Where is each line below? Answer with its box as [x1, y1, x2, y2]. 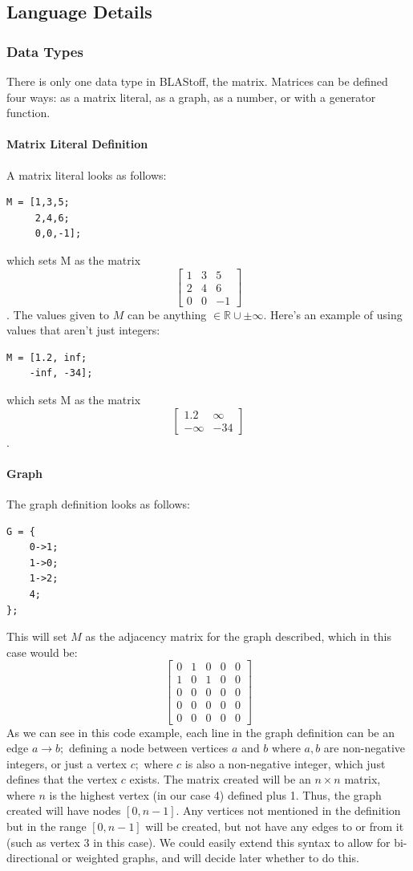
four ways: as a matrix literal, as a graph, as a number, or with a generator [6, 88, 376, 105]
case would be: [6, 643, 78, 660]
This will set [6, 628, 67, 645]
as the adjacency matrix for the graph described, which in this [85, 628, 392, 645]
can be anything [127, 306, 207, 322]
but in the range [6, 818, 87, 835]
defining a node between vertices [68, 739, 229, 756]
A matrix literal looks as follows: [6, 166, 167, 183]
